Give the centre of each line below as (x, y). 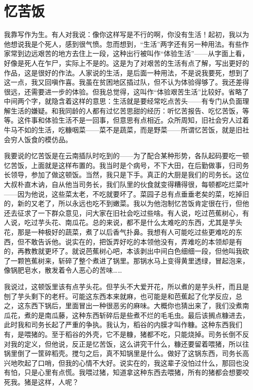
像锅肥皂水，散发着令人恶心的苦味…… (63, 270)
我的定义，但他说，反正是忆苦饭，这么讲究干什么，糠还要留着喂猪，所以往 (130, 344)
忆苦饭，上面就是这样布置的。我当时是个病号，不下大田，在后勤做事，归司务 (126, 165)
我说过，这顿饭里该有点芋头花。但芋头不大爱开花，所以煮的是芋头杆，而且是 (126, 286)
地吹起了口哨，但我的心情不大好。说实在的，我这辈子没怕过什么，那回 (123, 362)
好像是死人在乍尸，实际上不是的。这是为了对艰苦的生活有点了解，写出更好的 (126, 63)
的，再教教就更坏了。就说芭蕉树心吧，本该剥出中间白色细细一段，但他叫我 (123, 251)
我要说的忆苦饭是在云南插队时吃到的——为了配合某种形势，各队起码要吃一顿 (126, 156)
